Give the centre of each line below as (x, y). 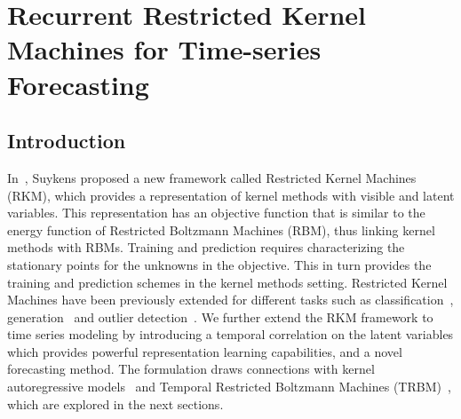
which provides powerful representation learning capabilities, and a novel (205, 351)
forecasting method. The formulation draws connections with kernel (191, 369)
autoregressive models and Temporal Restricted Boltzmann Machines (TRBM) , (229, 387)
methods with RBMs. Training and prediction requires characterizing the (206, 247)
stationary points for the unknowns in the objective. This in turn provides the (219, 264)
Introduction (67, 141)
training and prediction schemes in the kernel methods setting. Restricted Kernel (227, 282)
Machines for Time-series (164, 49)
